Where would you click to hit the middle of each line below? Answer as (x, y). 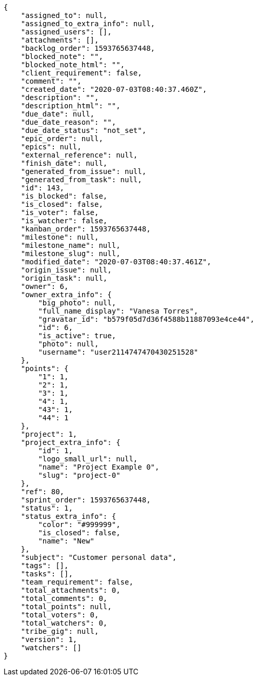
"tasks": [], (47, 574)
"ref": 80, (43, 492)
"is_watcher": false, (64, 221)
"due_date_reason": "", (68, 122)
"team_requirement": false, (77, 582)
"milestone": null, (60, 237)
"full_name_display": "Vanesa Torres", (118, 311)
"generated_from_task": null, (81, 180)
